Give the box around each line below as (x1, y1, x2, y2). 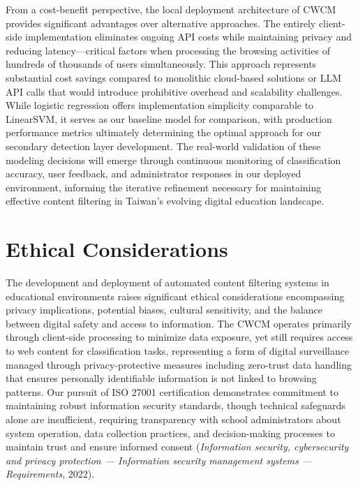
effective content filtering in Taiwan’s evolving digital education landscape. (6, 193, 325, 208)
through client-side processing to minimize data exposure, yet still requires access (6, 330, 353, 344)
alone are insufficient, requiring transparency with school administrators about (6, 411, 341, 426)
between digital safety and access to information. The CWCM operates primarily (6, 316, 352, 330)
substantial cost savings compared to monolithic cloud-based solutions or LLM (6, 70, 341, 84)
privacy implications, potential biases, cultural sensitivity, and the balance (6, 302, 322, 317)
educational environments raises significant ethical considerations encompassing (6, 288, 345, 303)
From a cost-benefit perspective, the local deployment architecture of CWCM (6, 2, 336, 16)
